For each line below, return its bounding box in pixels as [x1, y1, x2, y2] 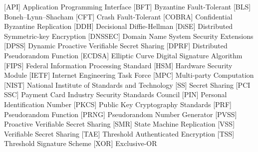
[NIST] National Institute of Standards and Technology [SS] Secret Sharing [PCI [4, 79, 251, 90]
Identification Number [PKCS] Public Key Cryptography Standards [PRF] [4, 99, 232, 109]
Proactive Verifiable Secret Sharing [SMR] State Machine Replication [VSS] [4, 119, 235, 129]
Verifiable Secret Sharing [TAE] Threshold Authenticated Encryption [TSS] [4, 128, 235, 139]
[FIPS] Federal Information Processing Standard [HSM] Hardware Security [4, 60, 233, 70]
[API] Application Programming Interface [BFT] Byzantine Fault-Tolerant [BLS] [4, 1, 251, 11]
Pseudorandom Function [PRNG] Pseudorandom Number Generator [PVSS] [4, 109, 237, 119]
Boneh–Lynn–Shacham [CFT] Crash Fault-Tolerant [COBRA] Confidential [4, 11, 233, 21]
